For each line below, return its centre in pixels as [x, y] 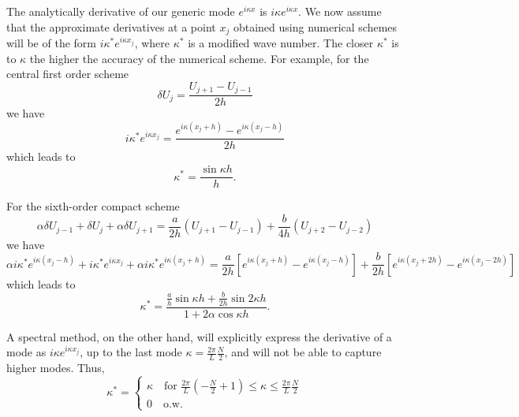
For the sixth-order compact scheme [93, 206]
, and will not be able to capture [303, 352]
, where [152, 43]
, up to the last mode [131, 352]
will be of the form [51, 43]
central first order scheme [68, 74]
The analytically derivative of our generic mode [121, 11]
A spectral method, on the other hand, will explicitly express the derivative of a [199, 336]
